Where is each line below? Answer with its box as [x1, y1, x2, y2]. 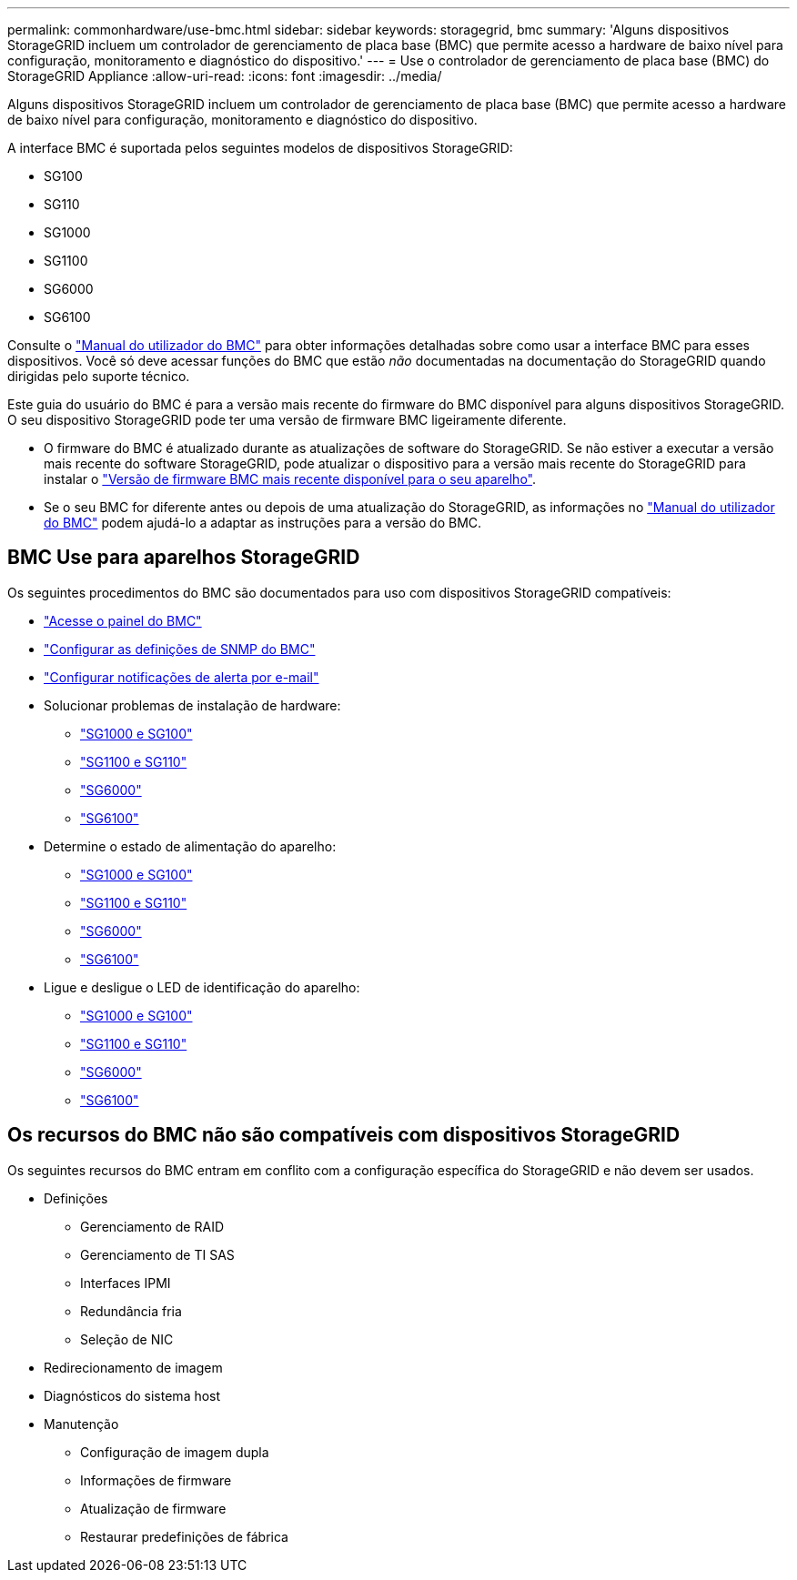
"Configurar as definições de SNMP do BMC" [44, 640, 316, 657]
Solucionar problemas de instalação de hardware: [44, 697, 341, 713]
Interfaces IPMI [80, 1274, 171, 1291]
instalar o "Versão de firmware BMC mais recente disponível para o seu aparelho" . [44, 471, 537, 487]
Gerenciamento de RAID [80, 1218, 225, 1234]
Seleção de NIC [80, 1331, 174, 1347]
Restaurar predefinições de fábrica [80, 1528, 288, 1545]
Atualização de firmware [80, 1500, 227, 1516]
